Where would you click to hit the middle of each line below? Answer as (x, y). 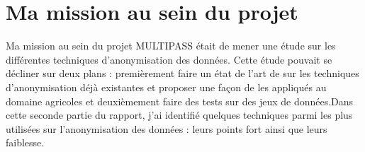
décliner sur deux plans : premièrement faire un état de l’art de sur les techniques (182, 73)
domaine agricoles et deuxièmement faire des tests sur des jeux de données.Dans (180, 101)
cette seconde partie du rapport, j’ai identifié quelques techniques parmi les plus (179, 115)
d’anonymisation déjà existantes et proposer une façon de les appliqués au (166, 87)
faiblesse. (25, 142)
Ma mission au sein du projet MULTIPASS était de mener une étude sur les (171, 46)
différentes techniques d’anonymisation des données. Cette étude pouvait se (169, 59)
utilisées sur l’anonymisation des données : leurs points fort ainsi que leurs (167, 128)
